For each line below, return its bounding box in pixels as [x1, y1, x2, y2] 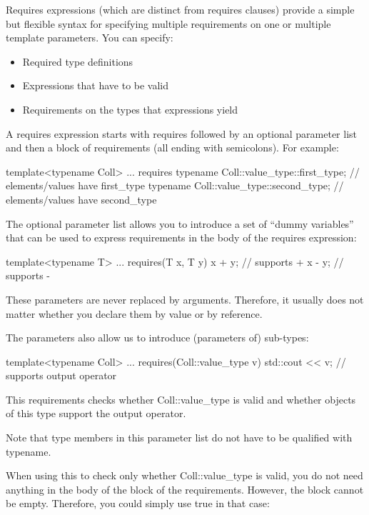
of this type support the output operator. [6, 406, 186, 421]
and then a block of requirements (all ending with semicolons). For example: [6, 140, 339, 155]
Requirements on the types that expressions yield [22, 101, 238, 116]
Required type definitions [22, 54, 133, 69]
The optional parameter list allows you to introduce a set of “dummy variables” [6, 216, 354, 231]
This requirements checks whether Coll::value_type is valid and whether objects [6, 391, 356, 406]
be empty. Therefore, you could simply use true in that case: [6, 496, 270, 511]
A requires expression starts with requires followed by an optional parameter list [6, 126, 358, 141]
